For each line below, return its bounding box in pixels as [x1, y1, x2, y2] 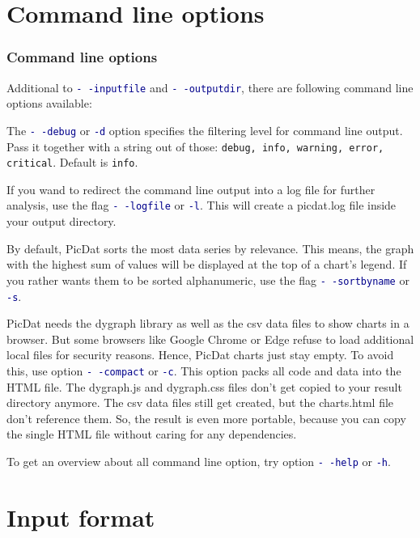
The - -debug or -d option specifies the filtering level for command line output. [6, 121, 403, 138]
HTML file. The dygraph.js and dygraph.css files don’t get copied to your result [6, 378, 402, 395]
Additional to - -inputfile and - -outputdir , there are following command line [6, 78, 414, 95]
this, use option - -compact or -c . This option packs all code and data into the [6, 362, 401, 379]
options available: [6, 95, 92, 112]
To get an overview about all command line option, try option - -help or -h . [6, 452, 391, 469]
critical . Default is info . [6, 154, 138, 171]
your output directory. [6, 213, 117, 230]
